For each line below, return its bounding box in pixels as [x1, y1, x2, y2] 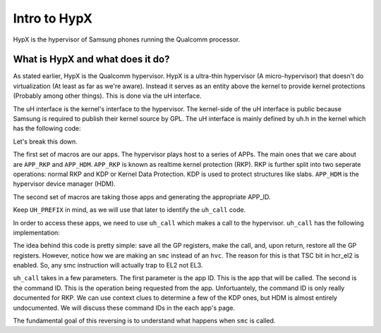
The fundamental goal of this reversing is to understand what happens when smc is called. [13, 317, 276, 325]
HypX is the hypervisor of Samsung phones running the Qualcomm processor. [13, 35, 241, 44]
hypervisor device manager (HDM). [13, 180, 116, 188]
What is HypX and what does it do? [13, 54, 170, 65]
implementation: [13, 228, 60, 237]
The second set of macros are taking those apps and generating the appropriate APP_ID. [13, 192, 271, 201]
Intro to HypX [13, 11, 93, 26]
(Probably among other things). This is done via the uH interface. [13, 92, 202, 100]
